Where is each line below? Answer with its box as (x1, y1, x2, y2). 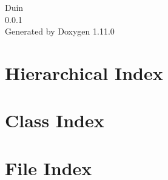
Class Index (5, 108, 104, 133)
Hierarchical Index (5, 60, 163, 85)
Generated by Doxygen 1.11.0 (5, 25, 115, 38)
